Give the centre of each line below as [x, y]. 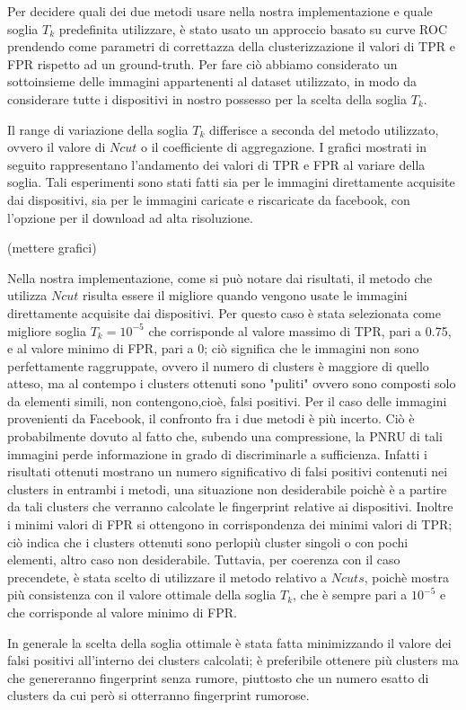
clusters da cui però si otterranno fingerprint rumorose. [158, 695]
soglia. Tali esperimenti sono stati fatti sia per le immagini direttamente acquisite [231, 182]
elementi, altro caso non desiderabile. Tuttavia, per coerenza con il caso [204, 559]
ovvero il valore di [57, 147]
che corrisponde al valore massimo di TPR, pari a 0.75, [300, 330]
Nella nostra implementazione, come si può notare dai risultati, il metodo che [220, 277]
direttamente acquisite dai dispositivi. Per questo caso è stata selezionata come [224, 312]
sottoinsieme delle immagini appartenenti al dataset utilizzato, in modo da [212, 81]
